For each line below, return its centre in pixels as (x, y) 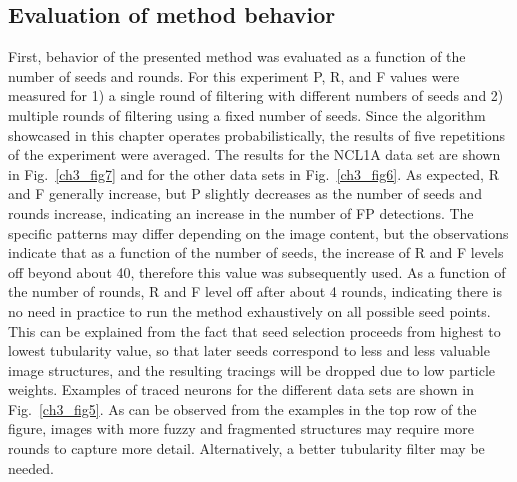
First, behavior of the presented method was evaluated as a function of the (237, 56)
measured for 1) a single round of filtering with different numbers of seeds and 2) (256, 95)
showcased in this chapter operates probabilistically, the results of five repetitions (257, 134)
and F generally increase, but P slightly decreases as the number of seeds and (245, 193)
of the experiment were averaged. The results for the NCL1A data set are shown (254, 154)
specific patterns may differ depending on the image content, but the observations (258, 232)
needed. (31, 467)
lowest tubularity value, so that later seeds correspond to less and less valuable (249, 350)
